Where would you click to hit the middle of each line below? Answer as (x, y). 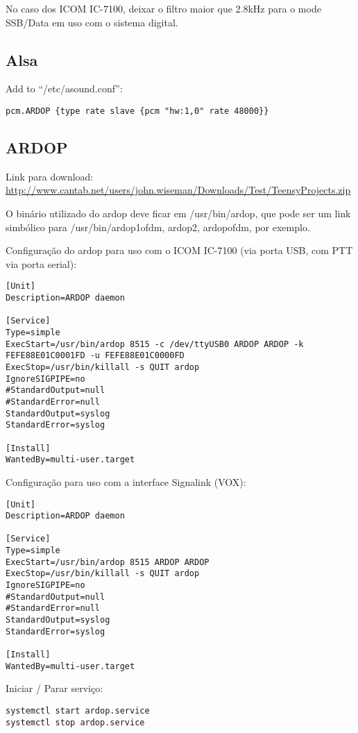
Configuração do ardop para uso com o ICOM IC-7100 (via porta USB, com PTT (179, 250)
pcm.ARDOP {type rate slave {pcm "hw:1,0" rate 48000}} (137, 111)
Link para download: (50, 176)
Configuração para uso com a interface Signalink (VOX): (126, 481)
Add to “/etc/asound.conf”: (64, 89)
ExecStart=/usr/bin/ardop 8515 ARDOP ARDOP (108, 562)
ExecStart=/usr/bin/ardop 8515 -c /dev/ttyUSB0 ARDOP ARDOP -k (155, 344)
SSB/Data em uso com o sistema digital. (92, 22)
